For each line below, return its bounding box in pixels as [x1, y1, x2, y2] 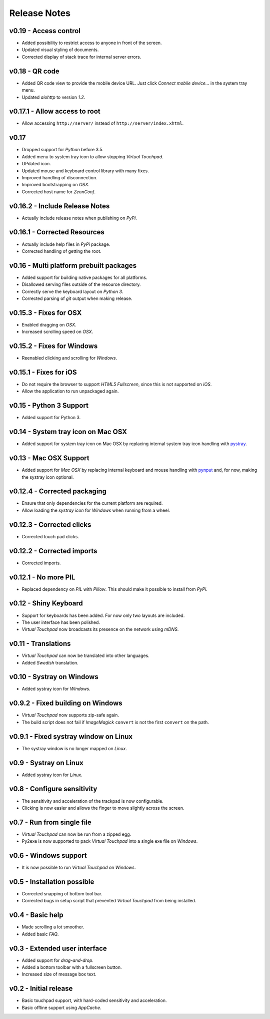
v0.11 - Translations [9, 639, 71, 648]
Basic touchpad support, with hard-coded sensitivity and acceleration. [21, 997, 167, 1003]
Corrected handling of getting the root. [21, 248, 101, 254]
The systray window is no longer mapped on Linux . [21, 745, 127, 751]
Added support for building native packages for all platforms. [21, 274, 147, 280]
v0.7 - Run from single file [9, 818, 92, 826]
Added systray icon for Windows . [21, 686, 90, 692]
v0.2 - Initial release [9, 984, 73, 993]
